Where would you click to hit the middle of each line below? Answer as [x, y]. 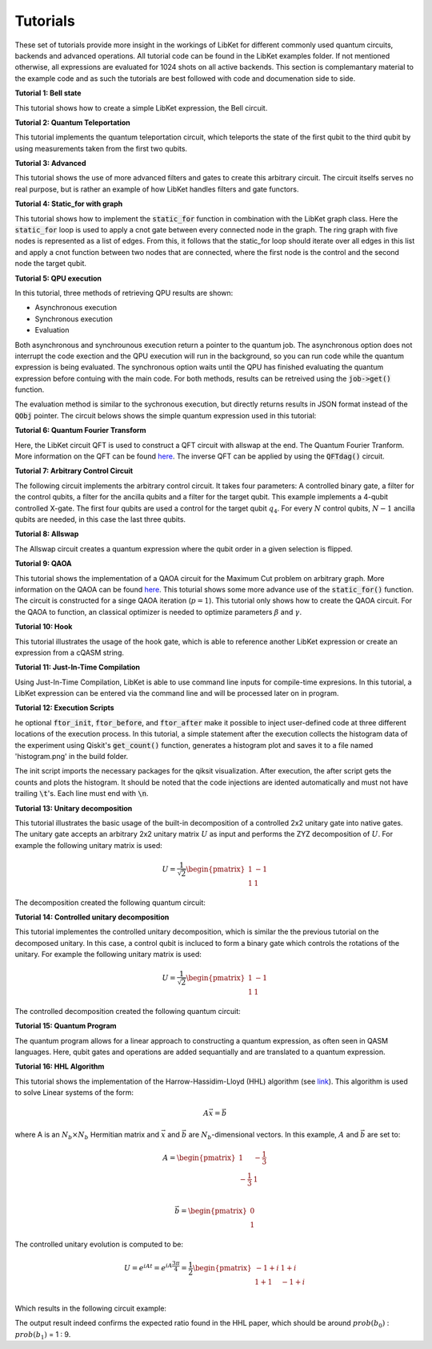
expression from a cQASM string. [69, 652]
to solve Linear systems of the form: [74, 1093]
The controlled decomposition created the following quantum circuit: [128, 1011]
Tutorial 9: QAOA [43, 563]
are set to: [384, 1134]
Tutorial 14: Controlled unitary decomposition [92, 917]
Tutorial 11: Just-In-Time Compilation [77, 667]
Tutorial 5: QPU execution [58, 278]
